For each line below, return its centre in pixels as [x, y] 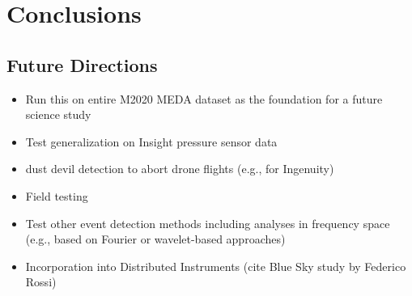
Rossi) [41, 282]
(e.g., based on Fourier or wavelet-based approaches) [155, 239]
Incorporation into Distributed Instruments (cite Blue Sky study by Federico [216, 266]
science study [58, 114]
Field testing [57, 195]
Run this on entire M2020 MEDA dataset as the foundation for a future [204, 98]
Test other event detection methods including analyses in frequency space [208, 223]
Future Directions [82, 64]
